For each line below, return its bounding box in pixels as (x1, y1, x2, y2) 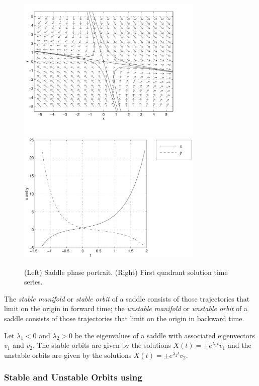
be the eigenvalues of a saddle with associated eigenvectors (74, 330, 255, 340)
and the (227, 340, 251, 350)
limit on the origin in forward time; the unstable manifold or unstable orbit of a (4, 303, 247, 314)
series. (24, 276, 43, 287)
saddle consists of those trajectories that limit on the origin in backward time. (4, 313, 244, 323)
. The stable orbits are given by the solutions (32, 340, 171, 350)
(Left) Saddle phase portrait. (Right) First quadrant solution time (24, 266, 228, 277)
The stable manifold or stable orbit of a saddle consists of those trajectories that (4, 293, 250, 304)
